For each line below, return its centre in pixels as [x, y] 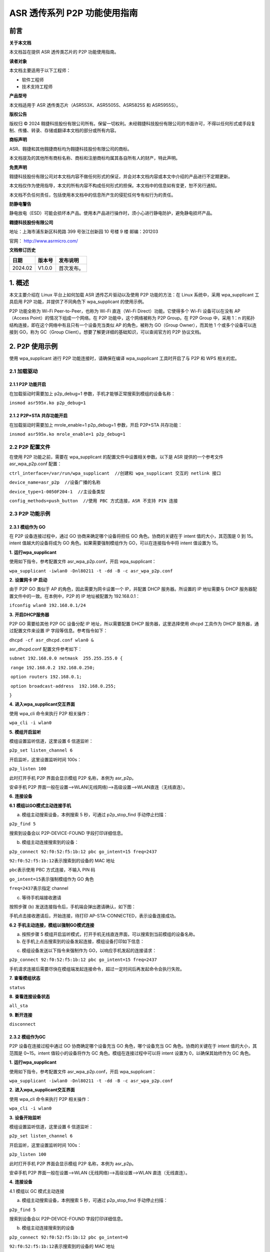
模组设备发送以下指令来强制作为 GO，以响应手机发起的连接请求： [89, 950]
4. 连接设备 [21, 1182]
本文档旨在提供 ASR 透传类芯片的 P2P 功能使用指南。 [64, 52]
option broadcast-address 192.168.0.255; [63, 686]
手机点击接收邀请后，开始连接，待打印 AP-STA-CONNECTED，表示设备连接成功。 [94, 916]
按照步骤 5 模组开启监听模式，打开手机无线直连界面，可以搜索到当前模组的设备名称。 [110, 934]
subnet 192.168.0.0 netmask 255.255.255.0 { [66, 658]
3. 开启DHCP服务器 [29, 614]
